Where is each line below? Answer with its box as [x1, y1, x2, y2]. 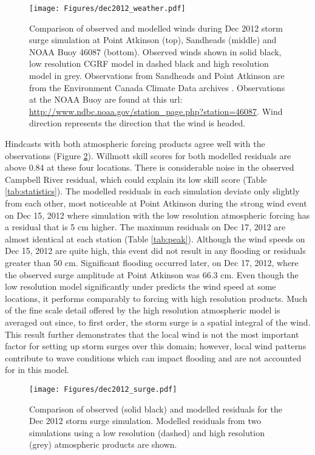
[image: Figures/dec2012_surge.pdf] [29, 385, 177, 394]
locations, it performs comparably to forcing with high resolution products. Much [5, 292, 308, 304]
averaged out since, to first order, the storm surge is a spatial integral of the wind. [5, 315, 311, 328]
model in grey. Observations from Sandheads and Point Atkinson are [29, 69, 285, 82]
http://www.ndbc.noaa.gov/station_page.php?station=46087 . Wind [29, 104, 283, 117]
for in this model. [5, 363, 69, 376]
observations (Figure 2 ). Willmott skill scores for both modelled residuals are [5, 149, 291, 162]
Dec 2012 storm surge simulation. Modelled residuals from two [29, 414, 262, 427]
